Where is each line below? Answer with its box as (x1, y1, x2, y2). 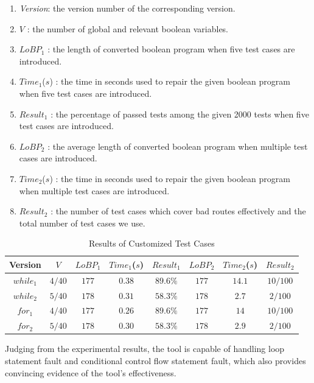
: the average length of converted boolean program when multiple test (47, 139, 308, 152)
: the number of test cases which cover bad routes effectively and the (51, 205, 306, 217)
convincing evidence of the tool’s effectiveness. (5, 366, 176, 379)
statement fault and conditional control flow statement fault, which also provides (5, 354, 306, 367)
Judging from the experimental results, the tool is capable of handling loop (5, 342, 285, 355)
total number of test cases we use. (19, 216, 145, 229)
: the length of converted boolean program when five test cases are (47, 43, 295, 55)
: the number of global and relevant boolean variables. (27, 22, 229, 35)
